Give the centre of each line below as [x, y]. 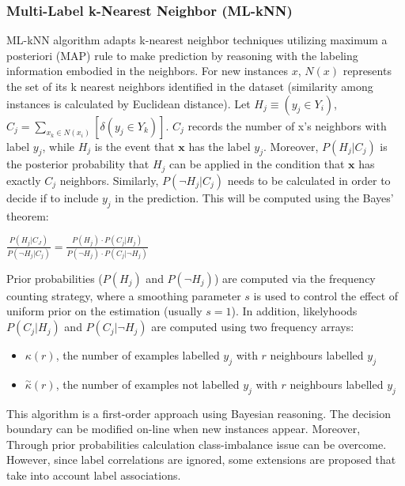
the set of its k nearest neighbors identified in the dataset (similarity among [190, 86]
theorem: [28, 215]
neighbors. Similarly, [109, 180]
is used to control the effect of [326, 295]
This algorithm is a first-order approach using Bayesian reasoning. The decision [199, 413]
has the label [220, 146]
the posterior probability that [78, 164]
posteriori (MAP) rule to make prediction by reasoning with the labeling [182, 55]
